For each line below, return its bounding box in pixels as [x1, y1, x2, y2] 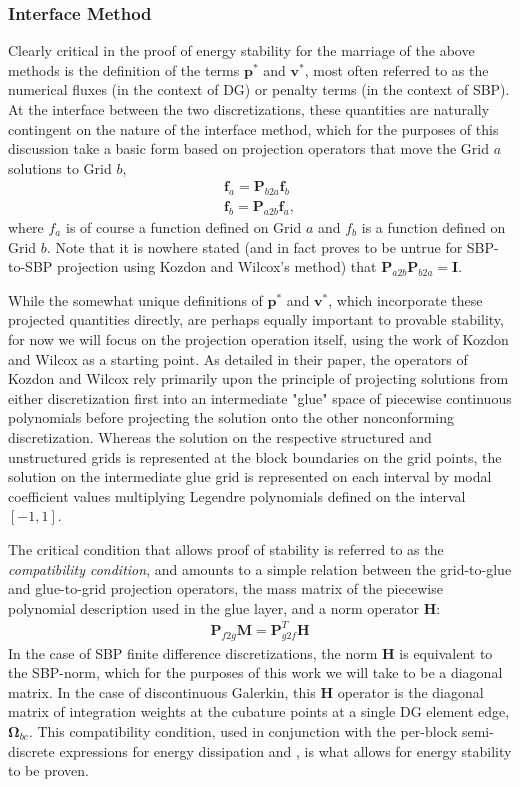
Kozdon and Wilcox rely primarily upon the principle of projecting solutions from [8, 368, 509, 389]
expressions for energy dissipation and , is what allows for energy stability [59, 740, 512, 761]
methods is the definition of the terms [8, 59, 240, 80]
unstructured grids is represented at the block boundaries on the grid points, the [8, 446, 502, 467]
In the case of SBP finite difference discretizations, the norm [8, 642, 378, 663]
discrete [8, 740, 55, 761]
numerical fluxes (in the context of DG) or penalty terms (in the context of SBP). [8, 79, 510, 100]
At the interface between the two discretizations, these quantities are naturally [8, 99, 490, 119]
